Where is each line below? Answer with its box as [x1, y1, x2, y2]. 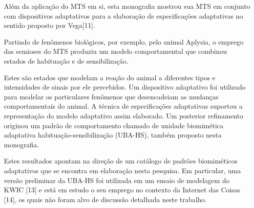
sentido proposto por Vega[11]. [4, 20, 95, 30]
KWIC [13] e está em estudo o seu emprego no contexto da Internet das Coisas [4, 185, 240, 195]
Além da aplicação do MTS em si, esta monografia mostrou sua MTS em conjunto [4, 1, 250, 11]
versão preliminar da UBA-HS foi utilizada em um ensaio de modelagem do [4, 175, 230, 185]
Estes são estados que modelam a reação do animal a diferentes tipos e [4, 72, 215, 82]
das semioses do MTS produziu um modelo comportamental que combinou [4, 46, 227, 56]
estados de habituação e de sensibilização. [4, 55, 128, 66]
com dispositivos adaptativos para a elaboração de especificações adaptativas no [4, 10, 243, 21]
